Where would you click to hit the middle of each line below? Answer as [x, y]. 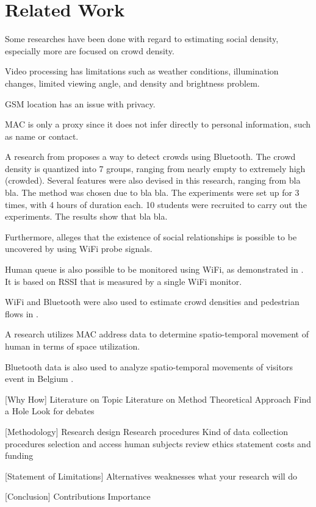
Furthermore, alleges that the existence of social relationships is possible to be [151, 236]
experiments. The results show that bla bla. [86, 216]
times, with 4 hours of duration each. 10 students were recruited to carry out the [156, 204]
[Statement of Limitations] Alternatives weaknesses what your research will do [151, 476]
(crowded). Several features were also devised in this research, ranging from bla [153, 180]
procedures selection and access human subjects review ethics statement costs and [158, 443]
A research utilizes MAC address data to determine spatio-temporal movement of [157, 334]
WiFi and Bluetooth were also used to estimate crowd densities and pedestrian [152, 302]
